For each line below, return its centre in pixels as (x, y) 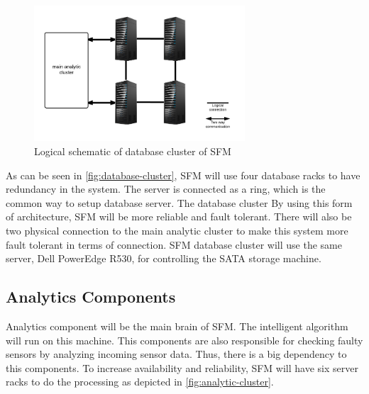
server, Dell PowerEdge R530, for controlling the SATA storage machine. (164, 258)
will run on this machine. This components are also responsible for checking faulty (184, 340)
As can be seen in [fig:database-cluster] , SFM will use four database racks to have (183, 175)
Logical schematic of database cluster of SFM (133, 151)
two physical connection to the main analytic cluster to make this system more (177, 230)
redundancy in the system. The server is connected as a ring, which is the (166, 189)
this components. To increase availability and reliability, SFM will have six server (182, 367)
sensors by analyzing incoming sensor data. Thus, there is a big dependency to (176, 354)
